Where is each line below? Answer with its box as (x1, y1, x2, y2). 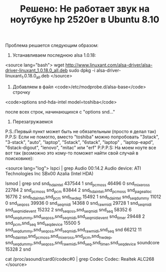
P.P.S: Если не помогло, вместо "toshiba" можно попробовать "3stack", (5, 134, 159, 140)
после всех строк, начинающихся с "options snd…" (5, 108, 115, 114)
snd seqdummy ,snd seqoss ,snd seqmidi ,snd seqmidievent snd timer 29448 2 (5, 213, 145, 220)
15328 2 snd (5, 246, 31, 252)
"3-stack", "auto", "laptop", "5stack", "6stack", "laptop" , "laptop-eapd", (5, 139, 154, 145)
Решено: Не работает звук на (20, 3, 150, 15)
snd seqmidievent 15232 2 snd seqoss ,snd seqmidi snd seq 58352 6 (5, 207, 132, 214)
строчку (12, 89, 30, 95)
